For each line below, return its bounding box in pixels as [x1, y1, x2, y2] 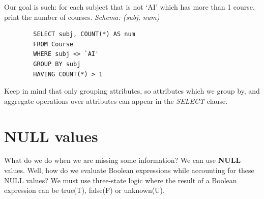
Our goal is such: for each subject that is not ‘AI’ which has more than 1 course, [4, 2, 255, 12]
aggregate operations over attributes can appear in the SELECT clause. [4, 95, 228, 106]
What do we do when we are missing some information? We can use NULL [4, 155, 241, 165]
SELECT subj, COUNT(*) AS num [33, 31, 135, 38]
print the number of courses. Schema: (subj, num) [4, 11, 160, 22]
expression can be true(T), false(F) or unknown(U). [4, 185, 165, 195]
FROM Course [33, 40, 74, 48]
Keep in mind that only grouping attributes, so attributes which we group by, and [4, 86, 260, 96]
